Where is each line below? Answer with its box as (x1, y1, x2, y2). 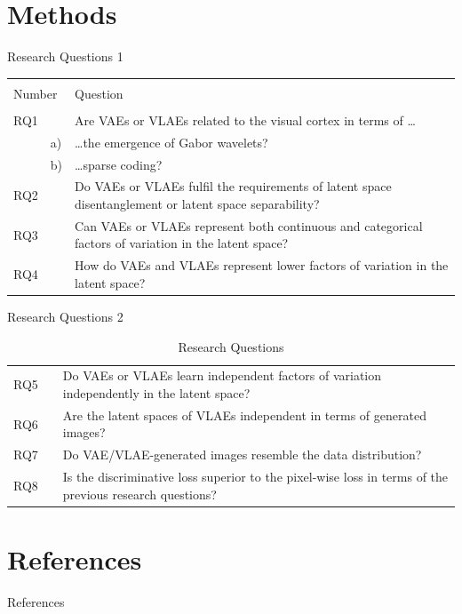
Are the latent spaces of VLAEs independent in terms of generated (62, 405, 426, 424)
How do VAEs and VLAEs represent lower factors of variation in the (75, 256, 449, 275)
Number (13, 84, 58, 102)
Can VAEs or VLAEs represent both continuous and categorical (75, 216, 423, 235)
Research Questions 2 (7, 307, 123, 325)
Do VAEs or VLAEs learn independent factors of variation (62, 366, 382, 385)
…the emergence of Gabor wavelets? (75, 132, 268, 151)
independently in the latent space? (62, 383, 251, 402)
